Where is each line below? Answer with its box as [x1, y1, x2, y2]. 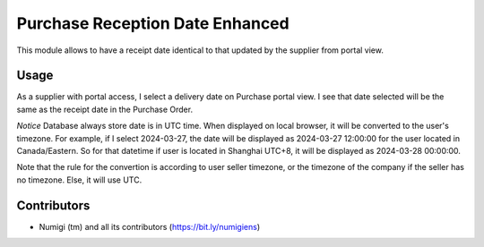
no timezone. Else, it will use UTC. [16, 175, 143, 185]
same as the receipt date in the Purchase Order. [16, 104, 193, 115]
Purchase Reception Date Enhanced [16, 13, 290, 33]
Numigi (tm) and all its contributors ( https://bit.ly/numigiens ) [39, 221, 261, 232]
